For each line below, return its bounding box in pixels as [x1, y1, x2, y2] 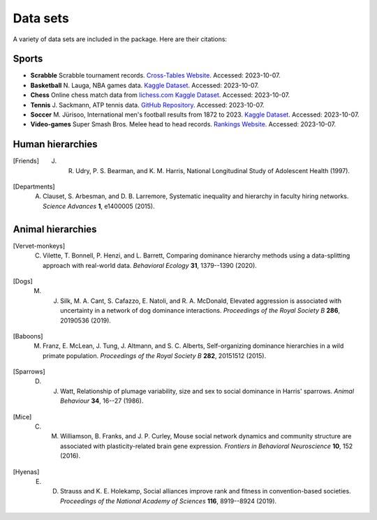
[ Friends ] [13, 157, 40, 165]
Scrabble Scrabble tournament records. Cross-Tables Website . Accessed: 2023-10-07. [30, 71, 281, 80]
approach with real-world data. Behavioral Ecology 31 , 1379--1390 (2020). [43, 261, 258, 269]
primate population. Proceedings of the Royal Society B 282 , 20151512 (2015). [43, 351, 267, 359]
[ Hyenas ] [13, 468, 40, 476]
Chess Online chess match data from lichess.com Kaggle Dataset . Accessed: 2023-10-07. [30, 91, 290, 99]
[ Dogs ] [13, 276, 33, 285]
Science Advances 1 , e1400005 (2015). [43, 202, 155, 210]
